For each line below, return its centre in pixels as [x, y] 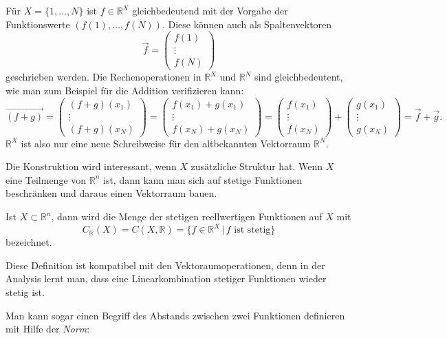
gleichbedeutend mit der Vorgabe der [210, 10]
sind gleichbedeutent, [298, 77]
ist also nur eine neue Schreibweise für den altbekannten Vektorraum [166, 143]
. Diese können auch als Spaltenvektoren [247, 24]
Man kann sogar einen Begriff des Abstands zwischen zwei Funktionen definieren [175, 315]
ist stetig [252, 230]
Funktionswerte [38, 24]
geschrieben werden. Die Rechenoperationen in [103, 77]
